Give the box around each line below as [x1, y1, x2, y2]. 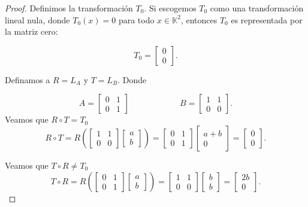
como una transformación [210, 2, 304, 14]
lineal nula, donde [5, 13, 70, 26]
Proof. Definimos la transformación [5, 2, 133, 14]
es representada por [231, 13, 303, 26]
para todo [118, 13, 155, 26]
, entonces [180, 13, 218, 26]
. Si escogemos [144, 2, 197, 14]
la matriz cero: [5, 25, 58, 38]
